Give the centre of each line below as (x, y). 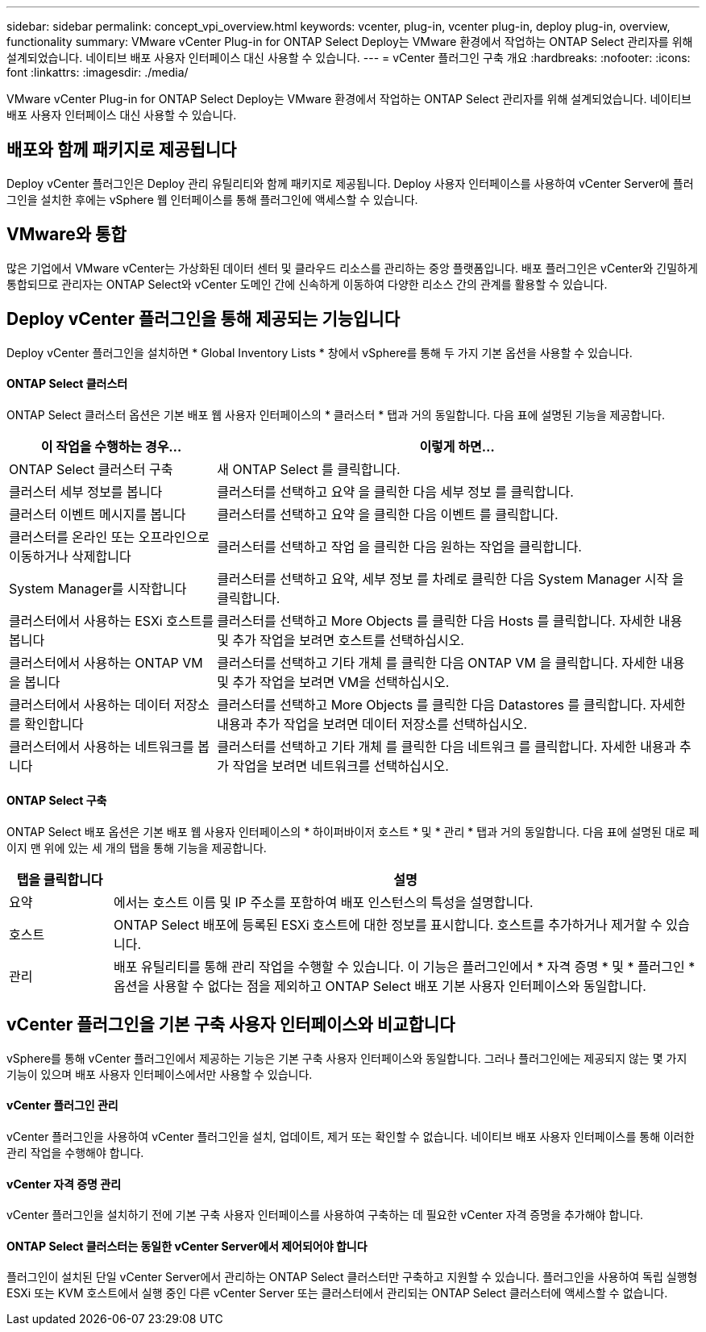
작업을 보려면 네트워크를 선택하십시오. (341, 766)
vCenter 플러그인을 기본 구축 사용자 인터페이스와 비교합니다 (231, 1025)
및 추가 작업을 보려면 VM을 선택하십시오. (333, 682)
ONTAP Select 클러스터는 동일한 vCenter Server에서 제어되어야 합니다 (187, 1246)
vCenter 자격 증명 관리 (64, 1184)
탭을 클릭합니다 (60, 879)
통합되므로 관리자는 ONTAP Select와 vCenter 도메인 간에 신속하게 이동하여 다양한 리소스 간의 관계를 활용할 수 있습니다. (307, 284)
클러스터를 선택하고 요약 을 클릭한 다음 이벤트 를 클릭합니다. (388, 514)
